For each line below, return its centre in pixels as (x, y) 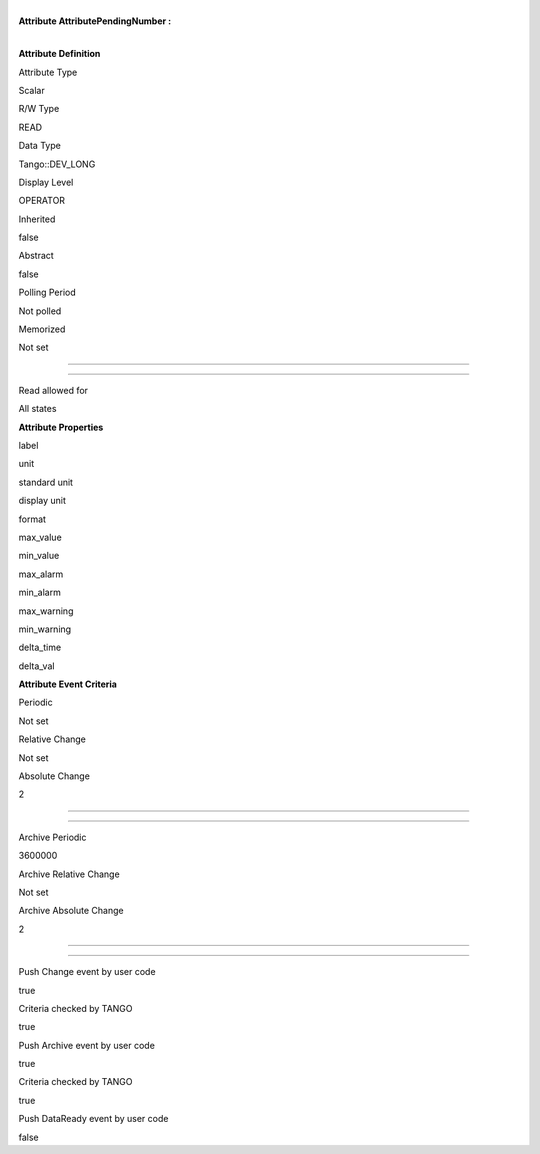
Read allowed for (53, 390)
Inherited (37, 219)
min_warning (45, 629)
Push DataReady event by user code (93, 1119)
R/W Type (39, 109)
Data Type (40, 146)
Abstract (36, 256)
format (32, 519)
